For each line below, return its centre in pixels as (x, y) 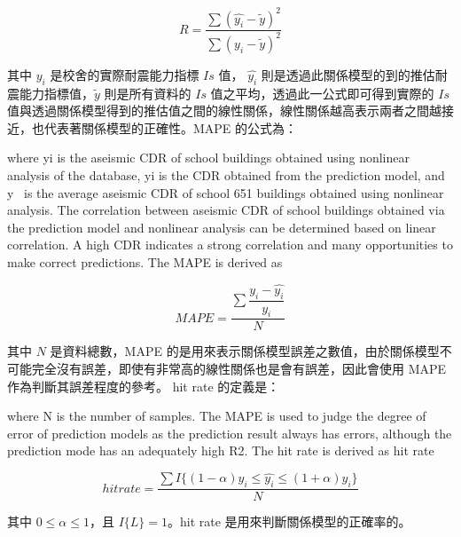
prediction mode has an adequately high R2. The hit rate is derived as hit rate (221, 450)
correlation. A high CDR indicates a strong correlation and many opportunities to (230, 245)
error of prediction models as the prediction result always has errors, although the (230, 433)
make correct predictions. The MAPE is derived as (145, 262)
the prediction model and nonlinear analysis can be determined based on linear (222, 227)
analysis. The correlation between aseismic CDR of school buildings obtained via (226, 210)
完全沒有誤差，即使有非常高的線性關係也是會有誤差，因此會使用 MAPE (239, 369)
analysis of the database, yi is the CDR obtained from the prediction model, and (226, 175)
